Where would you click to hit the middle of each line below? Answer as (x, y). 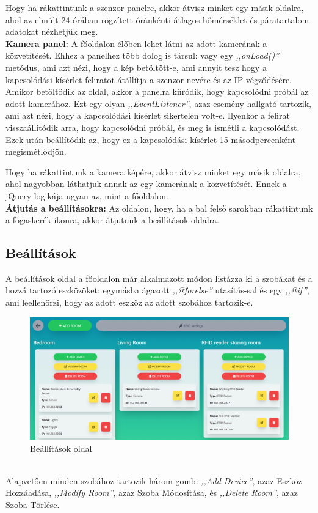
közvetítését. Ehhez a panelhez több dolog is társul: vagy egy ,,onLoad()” (143, 55)
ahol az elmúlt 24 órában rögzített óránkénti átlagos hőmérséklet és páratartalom (157, 19)
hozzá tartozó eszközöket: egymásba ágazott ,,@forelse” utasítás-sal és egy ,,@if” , (157, 290)
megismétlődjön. (36, 151)
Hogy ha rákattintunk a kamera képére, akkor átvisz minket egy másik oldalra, (153, 172)
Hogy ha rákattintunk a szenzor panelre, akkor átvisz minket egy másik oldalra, (155, 7)
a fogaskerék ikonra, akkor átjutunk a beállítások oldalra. (112, 220)
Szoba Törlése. (33, 505)
